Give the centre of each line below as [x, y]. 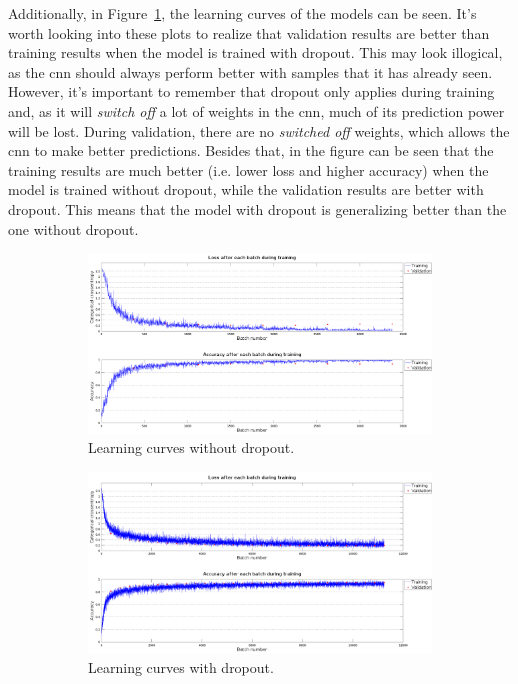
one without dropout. [73, 228]
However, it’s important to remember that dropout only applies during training [251, 91]
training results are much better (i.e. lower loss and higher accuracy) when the [248, 169]
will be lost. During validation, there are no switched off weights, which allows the [259, 130]
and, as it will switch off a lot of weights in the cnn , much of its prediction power [256, 110]
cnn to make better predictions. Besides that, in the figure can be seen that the [251, 150]
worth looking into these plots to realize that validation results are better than [249, 32]
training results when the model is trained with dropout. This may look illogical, [255, 52]
